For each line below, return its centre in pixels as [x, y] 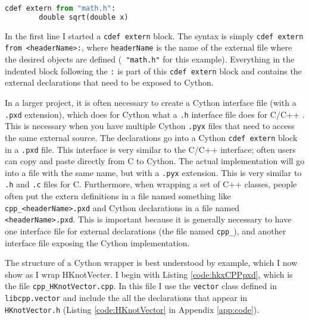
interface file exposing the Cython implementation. [97, 242]
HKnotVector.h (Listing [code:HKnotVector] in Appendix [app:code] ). [132, 309]
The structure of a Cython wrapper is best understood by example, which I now [151, 263]
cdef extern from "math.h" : [60, 8]
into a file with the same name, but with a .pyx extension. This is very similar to [153, 172]
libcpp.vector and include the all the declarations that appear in [126, 298]
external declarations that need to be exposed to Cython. [109, 82]
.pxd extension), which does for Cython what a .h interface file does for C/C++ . [155, 114]
